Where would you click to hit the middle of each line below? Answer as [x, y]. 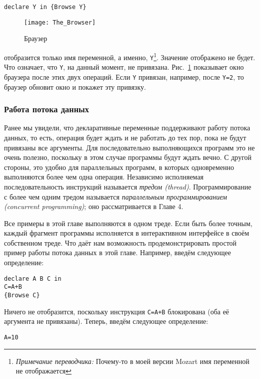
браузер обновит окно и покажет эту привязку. [75, 86]
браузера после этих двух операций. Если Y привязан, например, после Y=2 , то [124, 76]
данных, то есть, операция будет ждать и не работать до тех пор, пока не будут [125, 137]
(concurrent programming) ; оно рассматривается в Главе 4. [94, 206]
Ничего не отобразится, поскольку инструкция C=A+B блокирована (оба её [117, 311]
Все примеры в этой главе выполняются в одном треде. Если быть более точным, [128, 223]
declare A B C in [33, 278]
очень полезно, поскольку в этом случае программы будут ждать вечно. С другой [128, 157]
